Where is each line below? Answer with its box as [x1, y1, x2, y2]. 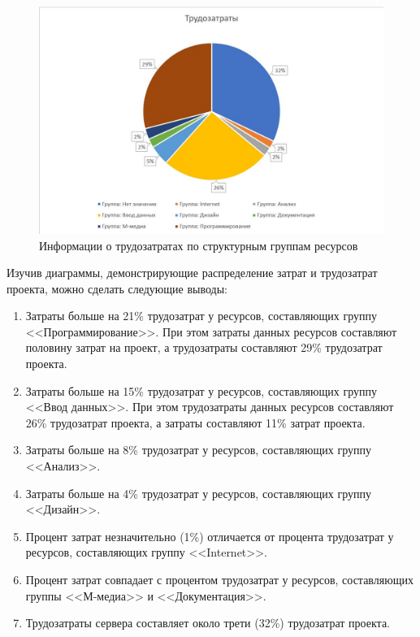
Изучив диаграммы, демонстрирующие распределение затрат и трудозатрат [6, 264, 378, 281]
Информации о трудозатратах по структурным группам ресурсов [39, 236, 358, 253]
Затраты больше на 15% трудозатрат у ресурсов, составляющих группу [25, 382, 377, 399]
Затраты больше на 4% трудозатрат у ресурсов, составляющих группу [25, 484, 371, 501]
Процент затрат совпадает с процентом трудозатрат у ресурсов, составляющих [25, 571, 414, 587]
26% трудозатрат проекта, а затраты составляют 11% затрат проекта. [25, 414, 366, 431]
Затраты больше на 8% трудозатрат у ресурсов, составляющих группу [25, 441, 371, 458]
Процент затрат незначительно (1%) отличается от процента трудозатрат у [25, 527, 394, 544]
